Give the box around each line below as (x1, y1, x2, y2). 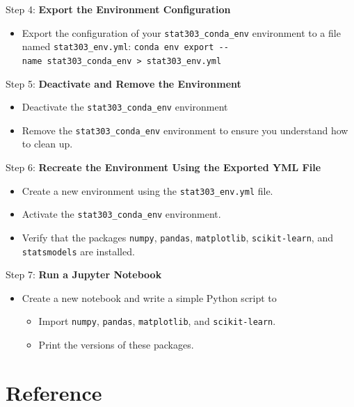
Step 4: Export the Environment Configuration (6, 2, 231, 16)
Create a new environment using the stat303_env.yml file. (22, 183, 273, 198)
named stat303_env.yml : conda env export (22, 39, 214, 54)
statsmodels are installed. (22, 244, 135, 258)
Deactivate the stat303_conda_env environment (22, 99, 228, 114)
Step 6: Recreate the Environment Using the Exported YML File (6, 160, 321, 175)
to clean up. (22, 136, 73, 151)
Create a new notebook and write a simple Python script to (22, 290, 277, 305)
